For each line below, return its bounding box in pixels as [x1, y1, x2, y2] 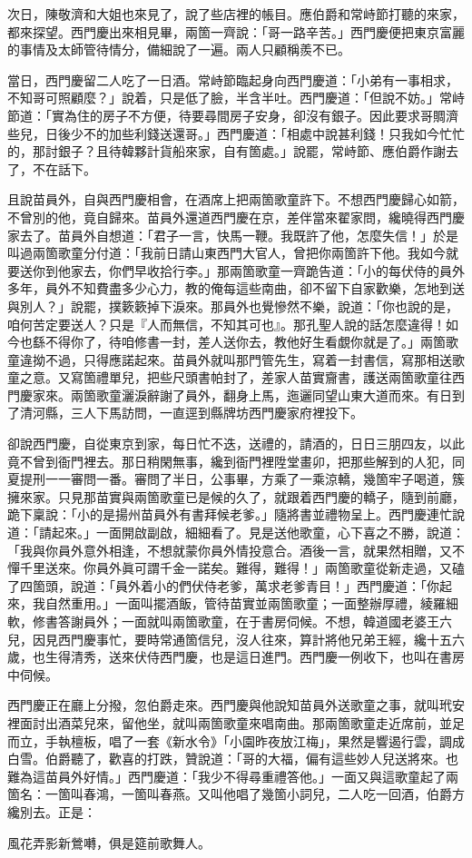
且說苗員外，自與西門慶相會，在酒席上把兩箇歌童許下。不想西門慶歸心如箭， [7, 190, 465, 209]
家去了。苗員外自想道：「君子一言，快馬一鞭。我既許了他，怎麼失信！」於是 [7, 225, 458, 244]
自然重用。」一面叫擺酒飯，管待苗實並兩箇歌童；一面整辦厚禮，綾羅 [44, 594, 446, 613]
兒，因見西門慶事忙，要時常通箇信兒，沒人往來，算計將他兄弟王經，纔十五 [7, 629, 452, 648]
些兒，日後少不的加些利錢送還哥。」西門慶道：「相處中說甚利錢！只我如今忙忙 [7, 123, 465, 143]
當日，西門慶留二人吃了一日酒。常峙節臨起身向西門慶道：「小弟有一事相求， [7, 70, 458, 89]
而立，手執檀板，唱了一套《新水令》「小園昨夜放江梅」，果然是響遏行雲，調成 [7, 731, 465, 750]
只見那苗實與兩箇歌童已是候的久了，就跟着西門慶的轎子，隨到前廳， [57, 487, 465, 506]
